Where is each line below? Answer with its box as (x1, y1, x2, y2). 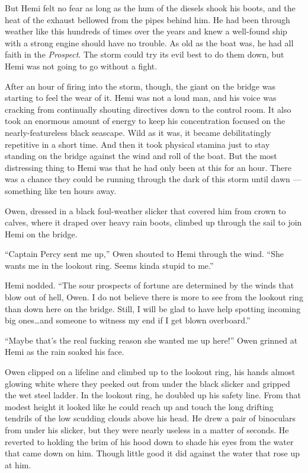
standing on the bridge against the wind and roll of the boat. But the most (5, 150, 277, 162)
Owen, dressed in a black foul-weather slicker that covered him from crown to (5, 204, 286, 217)
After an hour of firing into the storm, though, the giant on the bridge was (5, 80, 275, 92)
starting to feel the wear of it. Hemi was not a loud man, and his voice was (5, 91, 277, 104)
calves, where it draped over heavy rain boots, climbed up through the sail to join (5, 216, 302, 228)
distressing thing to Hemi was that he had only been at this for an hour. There (5, 161, 291, 173)
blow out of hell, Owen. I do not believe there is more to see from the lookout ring (5, 291, 303, 303)
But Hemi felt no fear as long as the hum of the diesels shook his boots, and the (5, 2, 296, 14)
